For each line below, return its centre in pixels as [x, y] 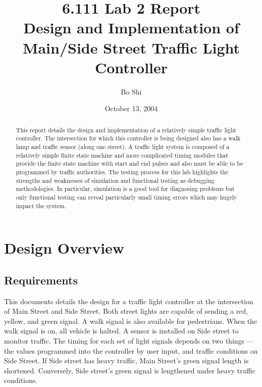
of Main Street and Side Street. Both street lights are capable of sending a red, [126, 311]
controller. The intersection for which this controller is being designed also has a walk [128, 138]
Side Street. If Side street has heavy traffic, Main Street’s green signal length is [126, 360]
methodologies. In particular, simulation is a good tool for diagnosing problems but [125, 189]
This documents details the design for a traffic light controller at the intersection [129, 301]
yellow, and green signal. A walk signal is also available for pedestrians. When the [131, 321]
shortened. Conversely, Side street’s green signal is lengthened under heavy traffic [130, 370]
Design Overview [64, 248]
